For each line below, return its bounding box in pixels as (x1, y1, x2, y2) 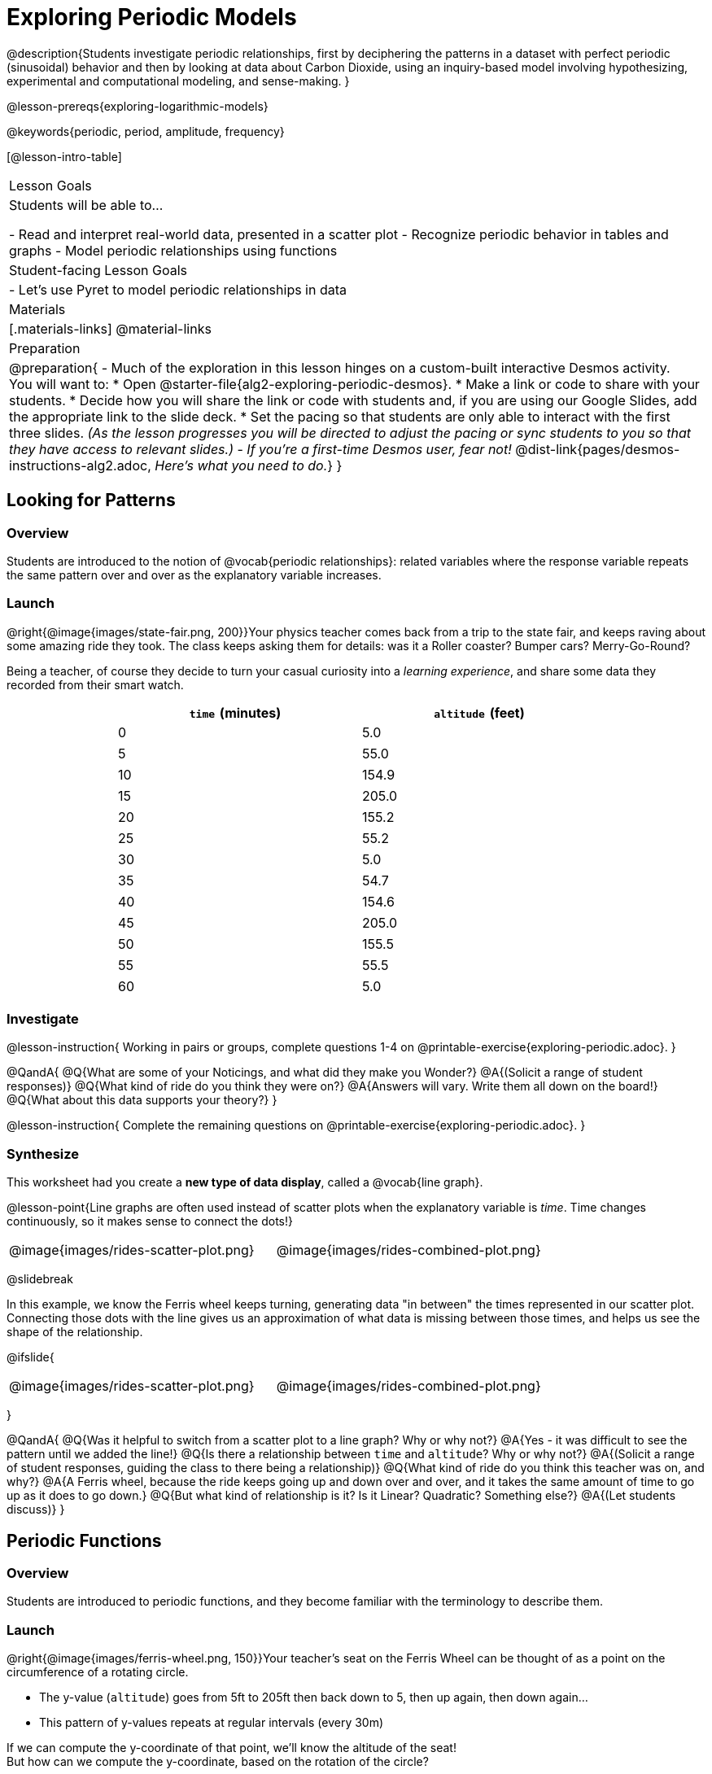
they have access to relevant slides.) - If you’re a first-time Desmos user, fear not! (9, 440, 512, 457)
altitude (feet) (434, 704, 525, 721)
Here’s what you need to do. (155, 457, 328, 474)
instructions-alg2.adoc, (9, 457, 151, 474)
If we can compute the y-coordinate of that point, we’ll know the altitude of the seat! (7, 1741, 456, 1755)
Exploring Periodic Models (7, 3, 297, 31)
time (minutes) (189, 704, 282, 721)
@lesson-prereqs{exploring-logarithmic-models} (7, 98, 269, 113)
